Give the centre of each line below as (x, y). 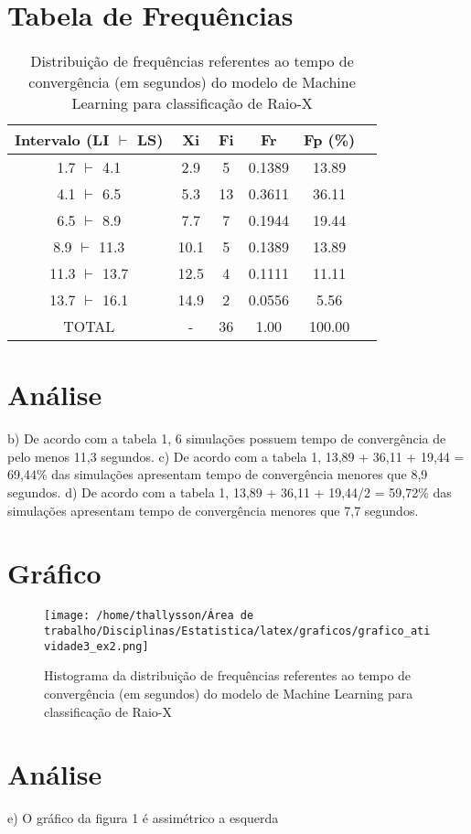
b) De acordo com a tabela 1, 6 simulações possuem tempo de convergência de (227, 438)
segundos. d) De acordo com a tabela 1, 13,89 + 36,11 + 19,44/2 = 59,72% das (230, 492)
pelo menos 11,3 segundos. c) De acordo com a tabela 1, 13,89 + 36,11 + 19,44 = (236, 456)
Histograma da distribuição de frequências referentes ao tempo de (228, 675)
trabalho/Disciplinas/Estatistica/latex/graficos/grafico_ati (237, 631)
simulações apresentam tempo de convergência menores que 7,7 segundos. (213, 510)
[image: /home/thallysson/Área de (149, 616)
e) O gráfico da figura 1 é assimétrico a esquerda (143, 818)
